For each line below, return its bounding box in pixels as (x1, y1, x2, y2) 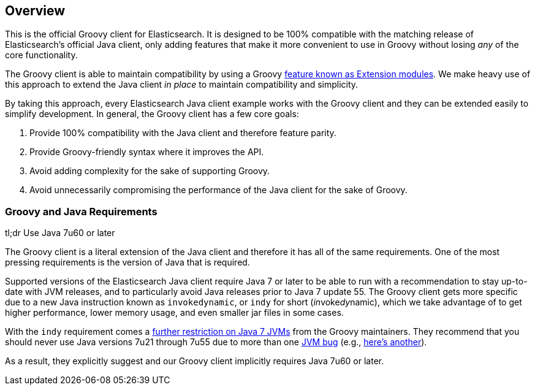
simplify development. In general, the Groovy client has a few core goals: (5, 109, 299, 120)
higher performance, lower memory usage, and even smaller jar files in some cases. (5, 307, 344, 318)
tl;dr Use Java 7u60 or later (5, 227, 115, 239)
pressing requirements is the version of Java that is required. (5, 257, 250, 268)
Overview (5, 3, 66, 18)
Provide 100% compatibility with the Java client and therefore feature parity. (29, 128, 336, 139)
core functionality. (5, 50, 78, 61)
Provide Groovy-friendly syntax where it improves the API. (29, 147, 264, 158)
